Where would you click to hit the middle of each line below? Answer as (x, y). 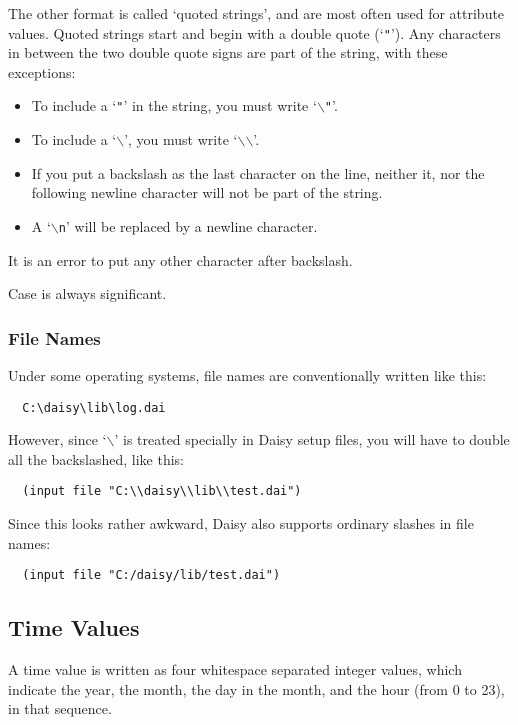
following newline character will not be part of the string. (207, 192)
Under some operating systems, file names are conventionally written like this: (247, 374)
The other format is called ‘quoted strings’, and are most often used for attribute (256, 13)
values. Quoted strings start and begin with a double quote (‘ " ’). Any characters (254, 32)
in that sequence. (60, 708)
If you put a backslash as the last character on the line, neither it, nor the (258, 172)
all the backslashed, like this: (96, 458)
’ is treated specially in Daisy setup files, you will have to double (312, 439)
